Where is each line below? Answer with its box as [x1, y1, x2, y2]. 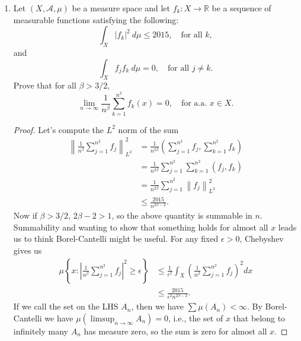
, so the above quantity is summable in [111, 209, 252, 222]
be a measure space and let [72, 2, 170, 14]
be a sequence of [212, 2, 271, 14]
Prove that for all [13, 79, 76, 91]
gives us [13, 244, 42, 256]
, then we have [131, 300, 184, 312]
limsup [90, 314, 115, 323]
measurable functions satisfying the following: [13, 13, 179, 26]
